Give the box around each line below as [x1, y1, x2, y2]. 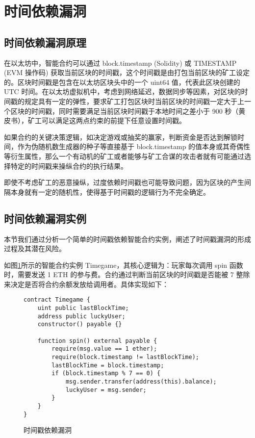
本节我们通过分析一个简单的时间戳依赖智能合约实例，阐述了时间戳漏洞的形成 [4, 233, 251, 244]
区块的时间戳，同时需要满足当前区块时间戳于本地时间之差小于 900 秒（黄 [10, 105, 246, 116]
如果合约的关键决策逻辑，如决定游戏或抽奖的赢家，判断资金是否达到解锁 [4, 131, 237, 142]
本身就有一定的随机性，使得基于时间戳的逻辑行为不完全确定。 [10, 186, 210, 197]
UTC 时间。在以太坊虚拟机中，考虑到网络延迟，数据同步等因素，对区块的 [4, 86, 241, 97]
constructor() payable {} [37, 321, 122, 328]
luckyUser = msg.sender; [65, 386, 147, 393]
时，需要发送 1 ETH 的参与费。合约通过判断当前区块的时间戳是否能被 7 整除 [4, 269, 250, 280]
